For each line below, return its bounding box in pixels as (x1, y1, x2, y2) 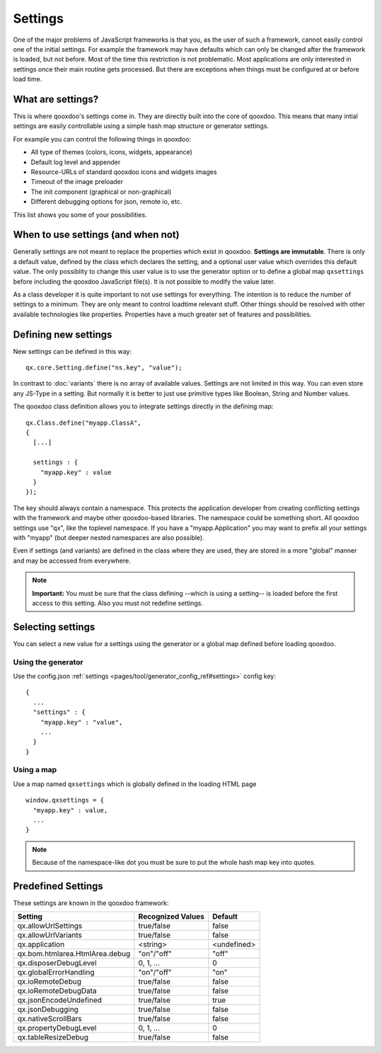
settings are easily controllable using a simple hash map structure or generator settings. (13, 122, 269, 130)
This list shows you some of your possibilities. (13, 210, 148, 219)
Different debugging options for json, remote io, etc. (30, 197, 183, 206)
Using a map (13, 765, 57, 775)
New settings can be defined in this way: (13, 347, 132, 355)
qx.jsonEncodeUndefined (17, 995, 103, 1005)
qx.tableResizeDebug (17, 1032, 88, 1042)
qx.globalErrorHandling (17, 967, 95, 977)
